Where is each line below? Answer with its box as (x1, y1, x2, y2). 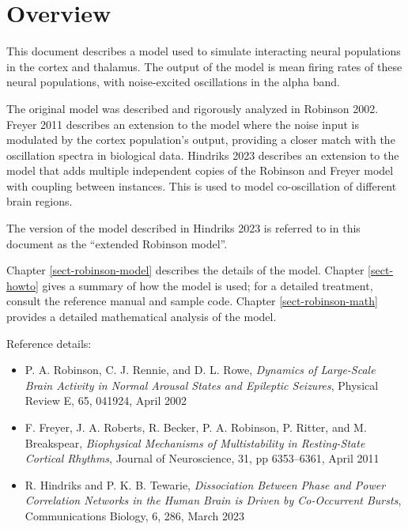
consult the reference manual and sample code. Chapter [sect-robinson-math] (6, 293, 378, 309)
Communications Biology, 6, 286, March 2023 (25, 507, 244, 523)
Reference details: (6, 334, 92, 351)
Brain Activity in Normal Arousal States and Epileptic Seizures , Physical (25, 376, 379, 393)
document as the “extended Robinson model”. (6, 235, 228, 251)
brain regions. (6, 193, 73, 210)
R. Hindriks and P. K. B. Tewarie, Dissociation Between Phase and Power (25, 476, 386, 493)
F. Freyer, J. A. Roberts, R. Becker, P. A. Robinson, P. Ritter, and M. (25, 419, 367, 435)
